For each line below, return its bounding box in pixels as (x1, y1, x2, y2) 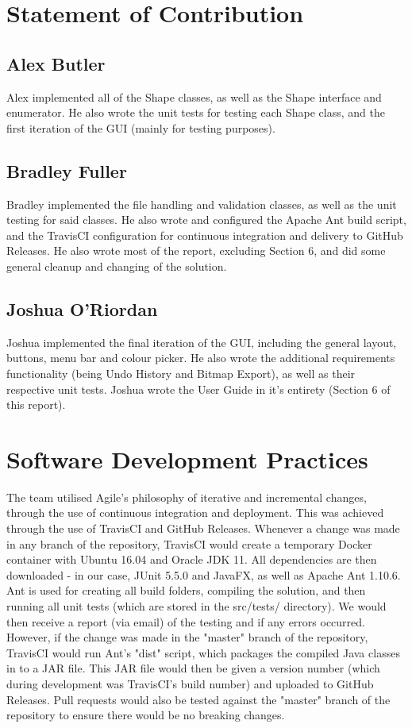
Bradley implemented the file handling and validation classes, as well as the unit (6, 195, 397, 212)
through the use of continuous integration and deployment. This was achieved (6, 504, 384, 521)
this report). (6, 396, 66, 413)
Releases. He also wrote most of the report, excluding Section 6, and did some (6, 242, 386, 259)
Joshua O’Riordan (6, 296, 158, 321)
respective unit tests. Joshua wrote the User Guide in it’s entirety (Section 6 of (6, 380, 391, 397)
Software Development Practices (6, 442, 368, 475)
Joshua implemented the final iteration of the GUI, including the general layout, (6, 333, 397, 350)
